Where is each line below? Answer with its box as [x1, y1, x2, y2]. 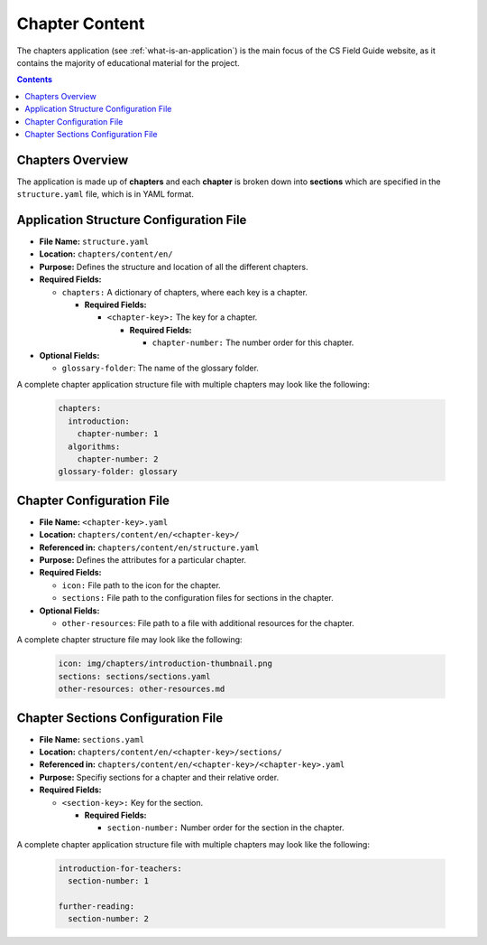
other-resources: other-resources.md [58, 684, 225, 695]
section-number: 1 [68, 876, 149, 886]
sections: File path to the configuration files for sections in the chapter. [61, 593, 334, 603]
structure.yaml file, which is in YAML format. [16, 189, 194, 200]
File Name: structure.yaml [39, 236, 150, 248]
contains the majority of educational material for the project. [16, 57, 241, 68]
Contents [16, 74, 53, 85]
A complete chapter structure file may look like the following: [16, 634, 243, 645]
